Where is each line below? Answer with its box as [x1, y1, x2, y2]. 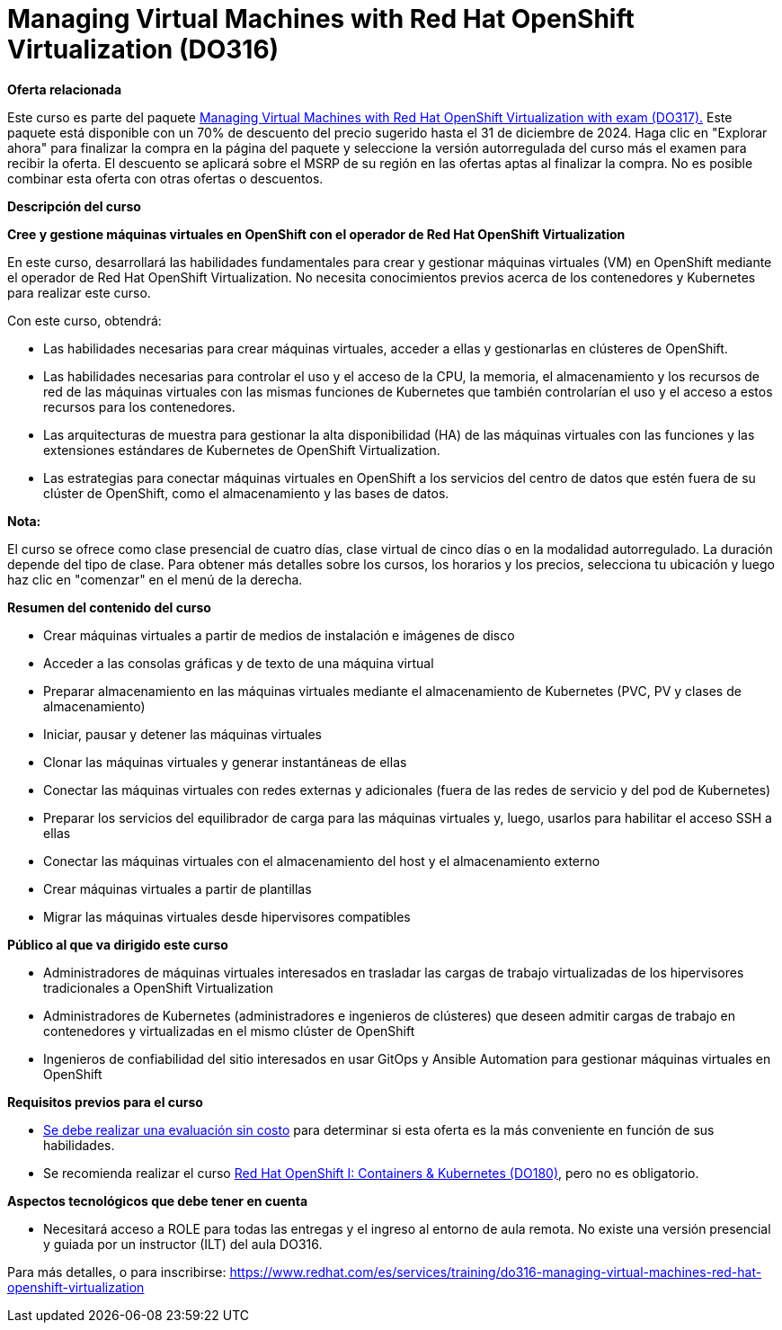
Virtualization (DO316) [7, 34, 280, 65]
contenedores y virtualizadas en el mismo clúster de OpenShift [43, 1022, 415, 1039]
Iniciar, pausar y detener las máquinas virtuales [43, 726, 322, 742]
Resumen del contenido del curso [7, 599, 211, 615]
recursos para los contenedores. [43, 398, 235, 415]
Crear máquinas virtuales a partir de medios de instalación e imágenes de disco [43, 627, 515, 643]
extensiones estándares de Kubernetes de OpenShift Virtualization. [43, 442, 440, 458]
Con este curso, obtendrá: [7, 312, 162, 328]
